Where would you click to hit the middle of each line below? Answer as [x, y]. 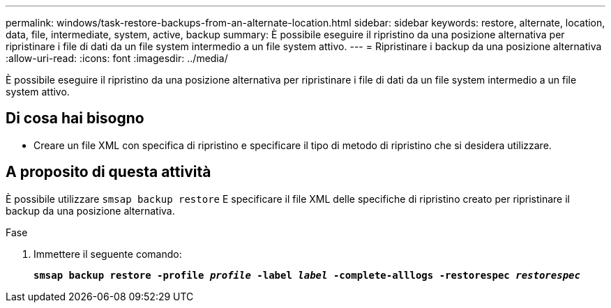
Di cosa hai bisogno [75, 118]
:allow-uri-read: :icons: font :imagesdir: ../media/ [117, 58]
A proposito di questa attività [108, 172]
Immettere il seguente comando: [108, 254]
